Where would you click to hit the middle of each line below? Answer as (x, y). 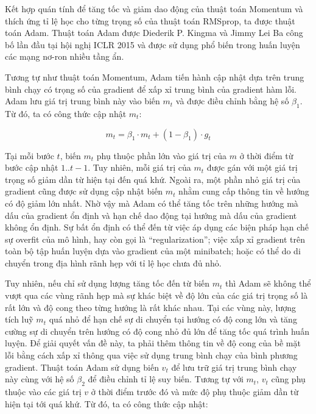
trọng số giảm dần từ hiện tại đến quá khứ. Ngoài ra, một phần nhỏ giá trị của (153, 179)
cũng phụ (288, 379)
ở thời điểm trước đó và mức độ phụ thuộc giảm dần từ (195, 392)
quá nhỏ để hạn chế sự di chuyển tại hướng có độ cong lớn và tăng (173, 319)
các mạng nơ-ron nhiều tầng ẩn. (65, 56)
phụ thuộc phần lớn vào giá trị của (161, 155)
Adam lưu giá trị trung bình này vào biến (83, 101)
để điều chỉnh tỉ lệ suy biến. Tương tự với (166, 379)
